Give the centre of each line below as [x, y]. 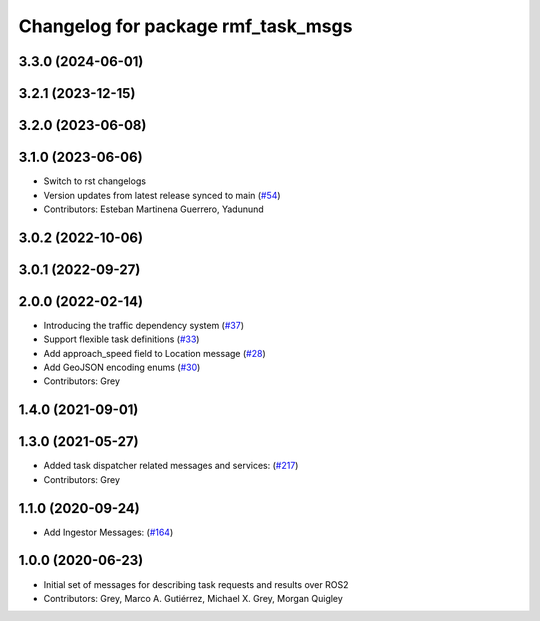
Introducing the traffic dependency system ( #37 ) [144, 325]
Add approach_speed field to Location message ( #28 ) [154, 353]
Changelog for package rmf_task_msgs [185, 26]
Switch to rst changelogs [95, 181]
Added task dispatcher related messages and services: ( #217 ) [171, 466]
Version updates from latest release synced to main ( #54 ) [162, 195]
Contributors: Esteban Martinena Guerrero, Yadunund [153, 209]
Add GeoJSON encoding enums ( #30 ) [122, 367]
